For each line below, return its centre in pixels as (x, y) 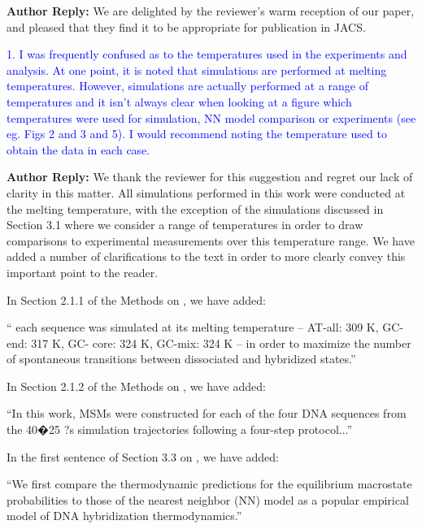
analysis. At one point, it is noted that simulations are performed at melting (197, 69)
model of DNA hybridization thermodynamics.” (124, 516)
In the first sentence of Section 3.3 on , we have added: (143, 456)
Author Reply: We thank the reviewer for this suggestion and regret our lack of (210, 177)
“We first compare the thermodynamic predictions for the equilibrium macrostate (209, 484)
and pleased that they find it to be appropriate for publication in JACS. (186, 26)
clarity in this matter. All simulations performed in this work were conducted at (206, 192)
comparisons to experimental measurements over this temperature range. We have (211, 240)
